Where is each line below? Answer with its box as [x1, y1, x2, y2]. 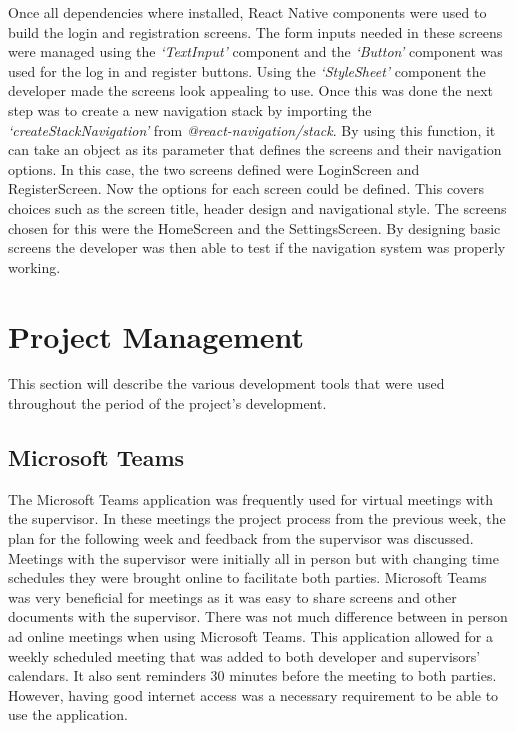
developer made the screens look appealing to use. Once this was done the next [8, 80, 493, 101]
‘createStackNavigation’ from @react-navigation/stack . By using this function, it [8, 119, 496, 140]
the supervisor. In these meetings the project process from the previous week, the [8, 508, 506, 529]
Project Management [8, 315, 305, 356]
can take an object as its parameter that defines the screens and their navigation [8, 139, 502, 160]
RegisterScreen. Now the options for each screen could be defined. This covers [8, 178, 484, 199]
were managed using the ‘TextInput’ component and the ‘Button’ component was [8, 41, 503, 62]
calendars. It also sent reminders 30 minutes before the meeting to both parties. [8, 665, 497, 686]
